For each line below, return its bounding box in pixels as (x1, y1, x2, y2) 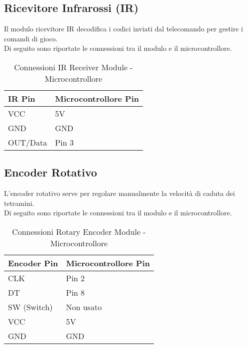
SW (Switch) (8, 301, 53, 313)
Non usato (66, 301, 102, 313)
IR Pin (8, 92, 35, 104)
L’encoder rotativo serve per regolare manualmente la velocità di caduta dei (4, 188, 235, 198)
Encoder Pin (8, 257, 58, 269)
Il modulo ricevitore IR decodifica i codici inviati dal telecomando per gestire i (4, 23, 243, 34)
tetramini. (4, 197, 34, 208)
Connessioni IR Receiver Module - (14, 61, 133, 73)
